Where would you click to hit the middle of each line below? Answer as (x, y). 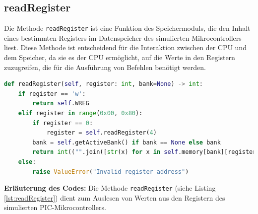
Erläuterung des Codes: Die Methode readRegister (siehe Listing (110, 188)
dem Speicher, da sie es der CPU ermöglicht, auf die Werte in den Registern (120, 57)
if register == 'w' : (52, 94)
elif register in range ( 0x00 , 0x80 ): (80, 113)
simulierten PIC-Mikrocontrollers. (55, 207)
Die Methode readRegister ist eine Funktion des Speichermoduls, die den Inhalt (127, 28)
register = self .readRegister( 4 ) (101, 133)
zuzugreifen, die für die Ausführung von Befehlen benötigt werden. (105, 67)
